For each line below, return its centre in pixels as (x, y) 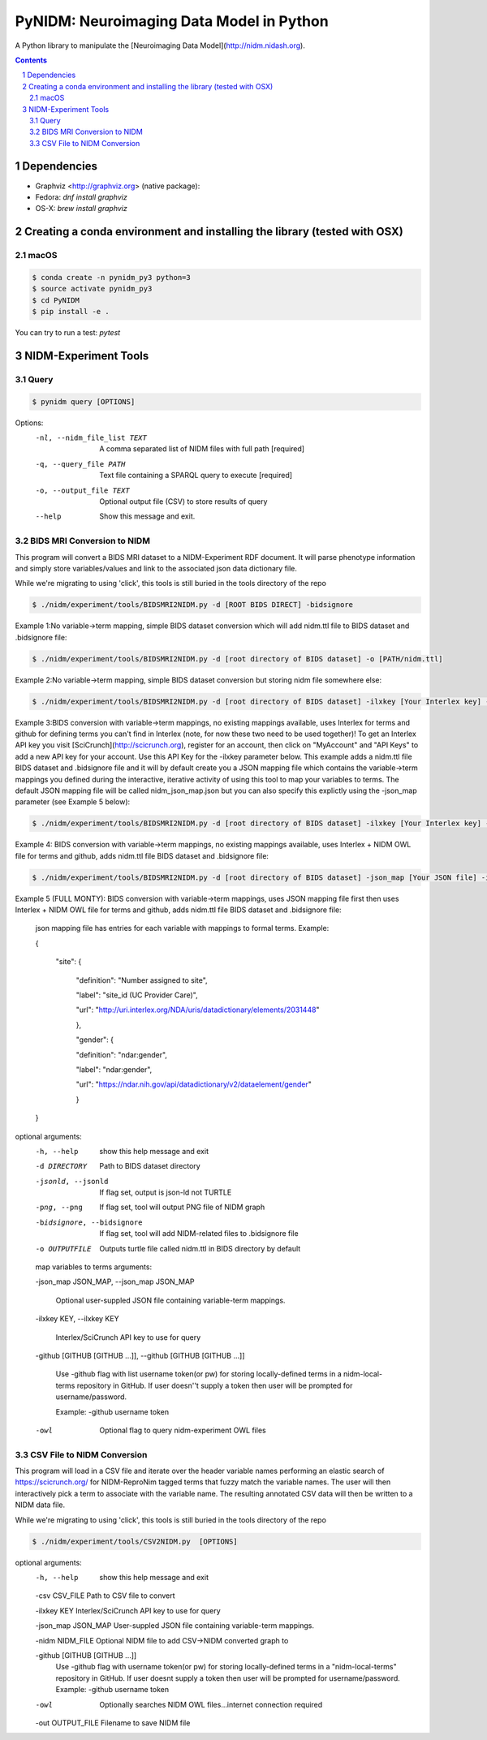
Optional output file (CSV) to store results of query (183, 501)
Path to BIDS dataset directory (150, 1166)
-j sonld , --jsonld (72, 1181)
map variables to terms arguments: (94, 1267)
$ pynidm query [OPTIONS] (84, 401)
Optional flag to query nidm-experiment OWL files (183, 1430)
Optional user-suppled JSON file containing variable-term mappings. (170, 1300)
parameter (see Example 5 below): (73, 802)
